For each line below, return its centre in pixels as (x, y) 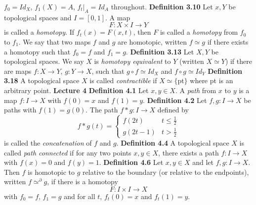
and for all (80, 196)
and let (203, 162)
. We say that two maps (55, 41)
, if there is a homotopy (83, 181)
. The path (102, 110)
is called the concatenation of (48, 142)
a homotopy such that (37, 51)
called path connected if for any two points (68, 152)
